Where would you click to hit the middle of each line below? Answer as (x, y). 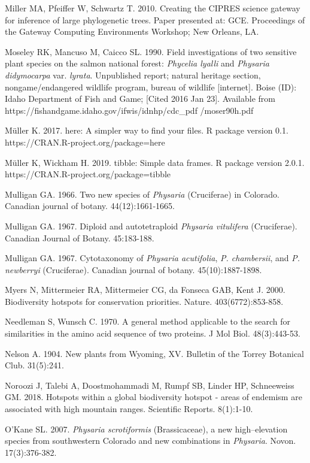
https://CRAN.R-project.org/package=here (85, 142)
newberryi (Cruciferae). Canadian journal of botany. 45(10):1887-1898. (133, 269)
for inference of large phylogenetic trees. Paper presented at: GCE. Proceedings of (155, 19)
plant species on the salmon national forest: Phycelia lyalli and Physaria (137, 63)
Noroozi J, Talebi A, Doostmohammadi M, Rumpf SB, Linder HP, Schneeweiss (150, 385)
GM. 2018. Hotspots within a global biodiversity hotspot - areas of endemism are (154, 397)
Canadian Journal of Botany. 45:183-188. (80, 237)
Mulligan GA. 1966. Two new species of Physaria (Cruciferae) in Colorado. (142, 194)
